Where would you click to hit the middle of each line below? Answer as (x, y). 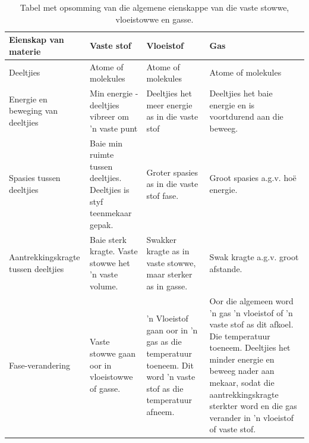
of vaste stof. (233, 429)
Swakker (161, 239)
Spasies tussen (35, 178)
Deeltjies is (110, 190)
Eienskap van (37, 40)
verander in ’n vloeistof (251, 417)
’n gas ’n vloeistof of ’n (251, 312)
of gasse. (105, 388)
